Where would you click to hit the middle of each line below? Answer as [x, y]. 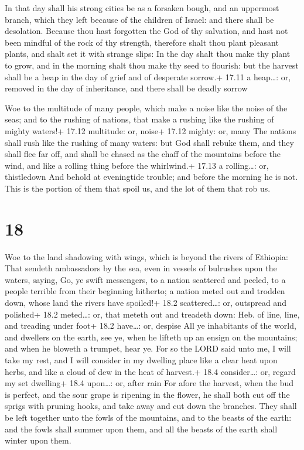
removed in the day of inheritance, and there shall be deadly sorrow [126, 88]
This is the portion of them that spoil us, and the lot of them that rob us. [138, 188]
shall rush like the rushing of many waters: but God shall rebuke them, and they [149, 142]
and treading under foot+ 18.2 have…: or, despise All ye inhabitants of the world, [151, 325]
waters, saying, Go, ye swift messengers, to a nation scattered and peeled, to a [145, 279]
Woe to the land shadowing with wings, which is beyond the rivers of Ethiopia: [147, 256]
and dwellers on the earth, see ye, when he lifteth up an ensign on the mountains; [151, 337]
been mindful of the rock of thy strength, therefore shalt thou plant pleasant [142, 42]
